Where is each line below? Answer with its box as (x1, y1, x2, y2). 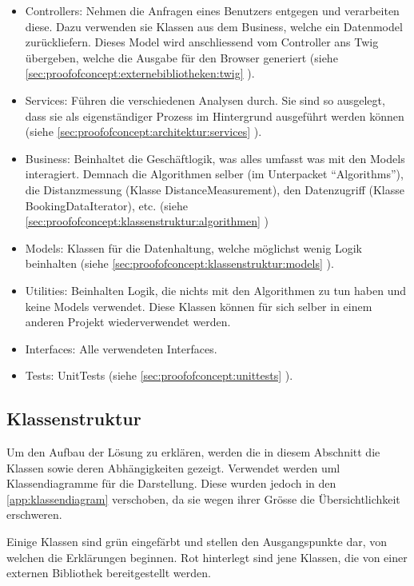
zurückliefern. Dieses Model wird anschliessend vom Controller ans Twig (25, 34, 379, 50)
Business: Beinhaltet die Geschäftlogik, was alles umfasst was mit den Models (25, 149, 405, 166)
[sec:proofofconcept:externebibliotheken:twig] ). (25, 65, 255, 82)
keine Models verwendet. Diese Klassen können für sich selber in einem (25, 297, 372, 314)
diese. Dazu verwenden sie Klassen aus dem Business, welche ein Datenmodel (25, 18, 403, 34)
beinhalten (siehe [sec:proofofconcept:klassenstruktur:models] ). (25, 255, 334, 272)
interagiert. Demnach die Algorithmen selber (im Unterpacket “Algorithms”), (25, 165, 404, 182)
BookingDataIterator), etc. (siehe (25, 197, 188, 213)
